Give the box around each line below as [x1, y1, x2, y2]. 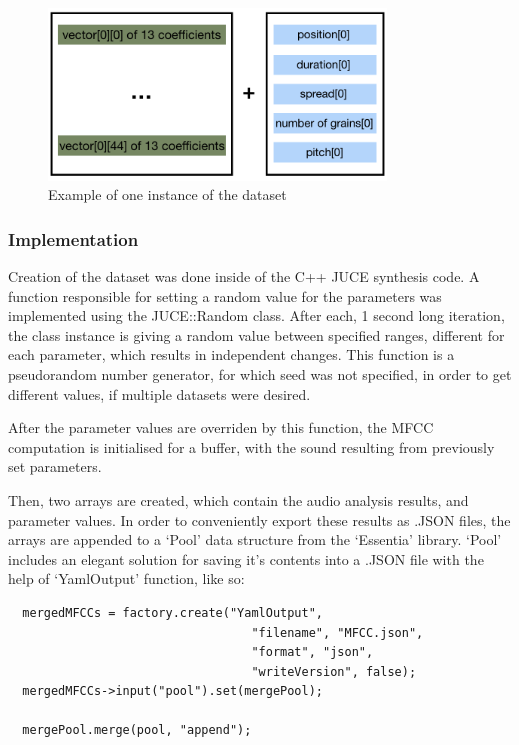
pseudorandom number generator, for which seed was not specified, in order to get [8, 363, 512, 384]
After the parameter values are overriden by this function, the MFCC [8, 417, 434, 438]
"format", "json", [251, 645, 374, 660]
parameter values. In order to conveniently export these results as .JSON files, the [8, 509, 511, 530]
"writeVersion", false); [251, 664, 417, 679]
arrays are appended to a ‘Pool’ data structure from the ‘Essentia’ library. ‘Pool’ [8, 529, 502, 550]
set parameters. [8, 456, 102, 477]
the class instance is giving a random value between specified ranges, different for [8, 324, 505, 345]
